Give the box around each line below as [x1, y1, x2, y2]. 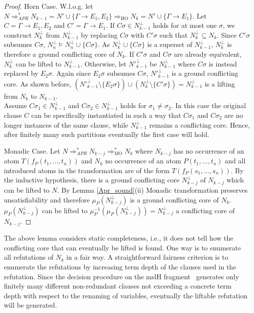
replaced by [4, 68, 39, 78]
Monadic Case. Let [4, 145, 60, 156]
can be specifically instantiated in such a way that [31, 110, 181, 120]
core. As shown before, [4, 78, 71, 89]
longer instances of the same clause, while [4, 119, 128, 130]
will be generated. [4, 300, 57, 310]
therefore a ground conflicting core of [4, 48, 115, 59]
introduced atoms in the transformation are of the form [4, 165, 170, 175]
